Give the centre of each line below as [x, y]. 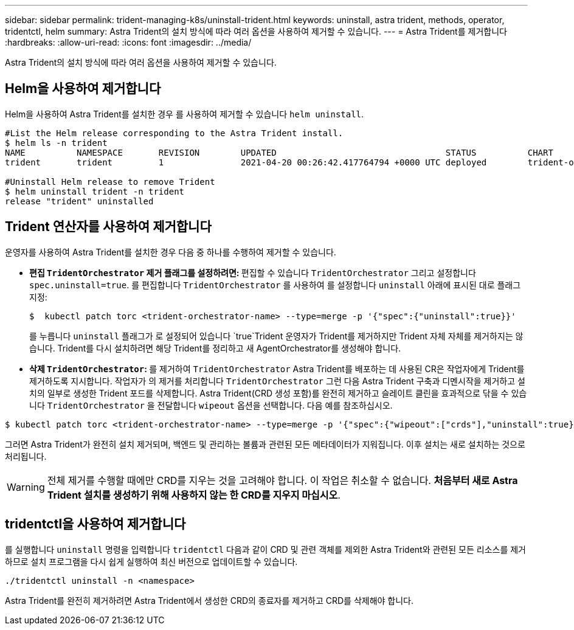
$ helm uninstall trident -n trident [95, 191]
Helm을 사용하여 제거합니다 [83, 89]
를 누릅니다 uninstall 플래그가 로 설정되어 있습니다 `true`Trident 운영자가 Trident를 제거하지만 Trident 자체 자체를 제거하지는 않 [276, 336]
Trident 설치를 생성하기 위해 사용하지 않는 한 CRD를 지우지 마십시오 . [194, 495]
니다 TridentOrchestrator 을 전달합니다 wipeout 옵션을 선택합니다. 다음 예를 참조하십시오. [211, 405]
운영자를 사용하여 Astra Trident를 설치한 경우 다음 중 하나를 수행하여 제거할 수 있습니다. [171, 252]
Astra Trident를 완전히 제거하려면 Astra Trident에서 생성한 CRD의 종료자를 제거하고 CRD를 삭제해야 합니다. [209, 600]
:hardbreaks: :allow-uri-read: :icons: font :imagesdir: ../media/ [128, 42]
